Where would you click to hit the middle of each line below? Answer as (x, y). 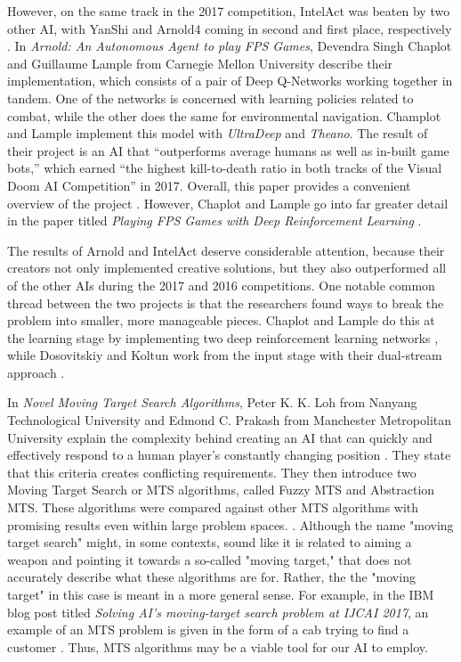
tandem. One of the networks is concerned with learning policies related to (210, 98)
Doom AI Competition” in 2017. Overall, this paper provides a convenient (209, 185)
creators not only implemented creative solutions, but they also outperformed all (227, 268)
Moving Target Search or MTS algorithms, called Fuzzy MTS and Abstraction (221, 490)
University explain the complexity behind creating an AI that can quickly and (220, 437)
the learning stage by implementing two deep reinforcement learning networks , (223, 337)
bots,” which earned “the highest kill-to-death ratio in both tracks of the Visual (225, 168)
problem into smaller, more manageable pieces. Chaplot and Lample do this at (221, 320)
